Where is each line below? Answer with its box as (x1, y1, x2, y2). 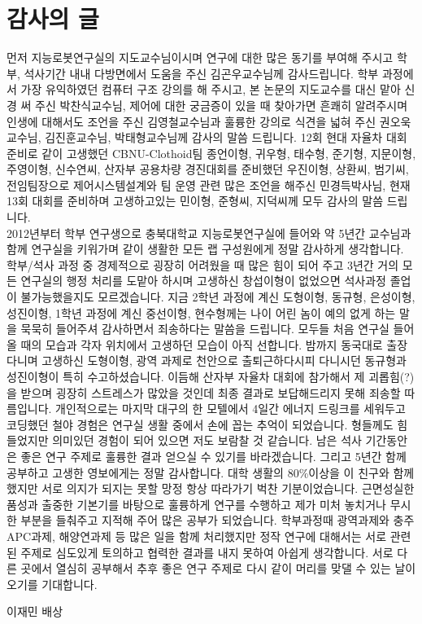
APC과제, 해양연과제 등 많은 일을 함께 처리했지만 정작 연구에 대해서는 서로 (7, 527, 387, 544)
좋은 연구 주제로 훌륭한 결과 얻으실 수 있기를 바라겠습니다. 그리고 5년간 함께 (20, 447, 407, 464)
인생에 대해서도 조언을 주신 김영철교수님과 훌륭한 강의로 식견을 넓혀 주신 (7, 112, 376, 130)
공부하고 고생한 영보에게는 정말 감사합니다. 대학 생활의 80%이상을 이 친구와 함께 (7, 464, 415, 481)
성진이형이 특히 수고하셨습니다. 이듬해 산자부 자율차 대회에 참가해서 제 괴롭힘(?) (7, 368, 415, 385)
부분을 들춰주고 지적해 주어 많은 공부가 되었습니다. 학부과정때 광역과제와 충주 (20, 512, 415, 529)
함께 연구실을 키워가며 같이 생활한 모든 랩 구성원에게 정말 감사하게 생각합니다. (7, 240, 404, 257)
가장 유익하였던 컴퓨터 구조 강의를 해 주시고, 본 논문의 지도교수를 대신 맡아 (20, 81, 401, 98)
